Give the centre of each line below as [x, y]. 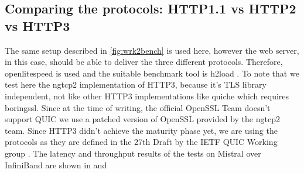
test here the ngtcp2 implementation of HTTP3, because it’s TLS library [136, 84]
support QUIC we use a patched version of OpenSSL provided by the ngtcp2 [142, 119]
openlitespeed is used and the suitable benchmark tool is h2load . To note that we [152, 73]
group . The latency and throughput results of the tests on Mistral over [133, 153]
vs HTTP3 [37, 25]
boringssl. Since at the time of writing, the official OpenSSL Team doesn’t [138, 107]
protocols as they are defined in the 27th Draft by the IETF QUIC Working [141, 142]
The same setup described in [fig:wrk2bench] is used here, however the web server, [152, 50]
